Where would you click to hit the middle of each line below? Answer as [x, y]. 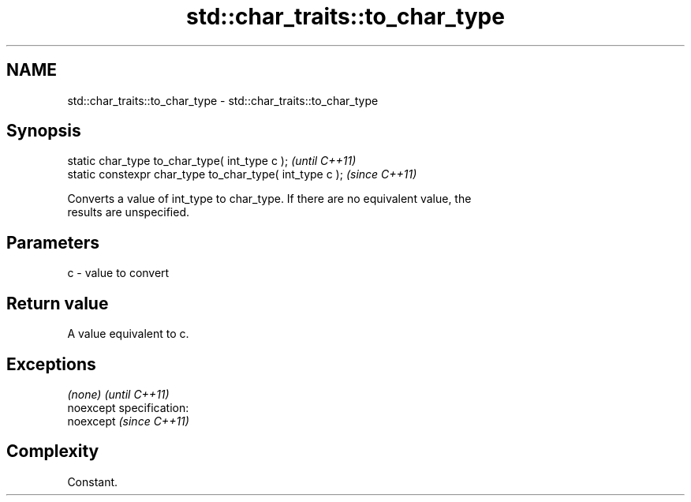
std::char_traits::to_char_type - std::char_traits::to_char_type [223, 100]
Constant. [93, 481]
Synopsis [44, 131]
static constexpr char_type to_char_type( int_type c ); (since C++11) [242, 174]
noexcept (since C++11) [128, 421]
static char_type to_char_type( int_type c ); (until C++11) [212, 161]
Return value [58, 303]
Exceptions [51, 364]
